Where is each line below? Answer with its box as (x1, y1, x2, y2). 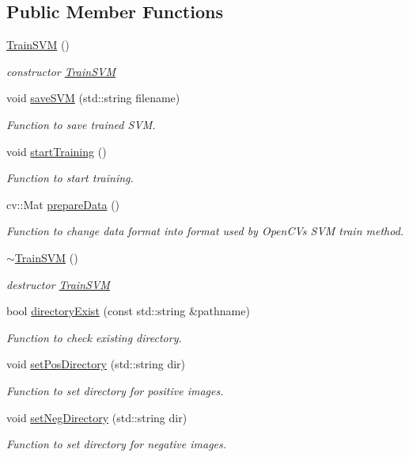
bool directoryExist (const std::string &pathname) (6, 303, 250, 319)
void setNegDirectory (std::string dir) (6, 409, 187, 425)
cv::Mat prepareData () (6, 196, 120, 212)
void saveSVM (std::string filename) (6, 89, 180, 106)
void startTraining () (6, 143, 107, 159)
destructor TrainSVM (6, 276, 110, 292)
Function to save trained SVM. (6, 116, 156, 132)
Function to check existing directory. (6, 329, 182, 345)
